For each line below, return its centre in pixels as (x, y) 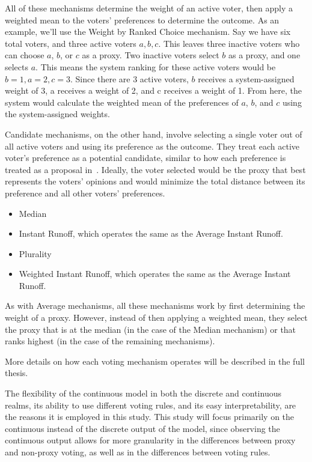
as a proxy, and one (264, 55)
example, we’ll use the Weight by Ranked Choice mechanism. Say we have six (148, 32)
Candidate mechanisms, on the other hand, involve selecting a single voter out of (154, 134)
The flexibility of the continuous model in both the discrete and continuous (143, 393)
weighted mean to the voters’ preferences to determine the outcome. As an (142, 20)
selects (17, 66)
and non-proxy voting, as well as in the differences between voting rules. (138, 452)
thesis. (17, 373)
